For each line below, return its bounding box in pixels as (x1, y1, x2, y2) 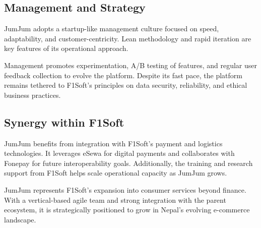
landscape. (4, 214, 36, 224)
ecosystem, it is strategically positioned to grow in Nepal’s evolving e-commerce (4, 204, 250, 215)
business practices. (4, 89, 61, 100)
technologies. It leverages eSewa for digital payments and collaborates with (4, 148, 235, 158)
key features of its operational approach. (4, 43, 128, 53)
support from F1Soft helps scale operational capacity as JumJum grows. (4, 167, 227, 178)
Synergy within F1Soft (4, 114, 124, 130)
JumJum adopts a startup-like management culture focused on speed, (4, 23, 219, 34)
